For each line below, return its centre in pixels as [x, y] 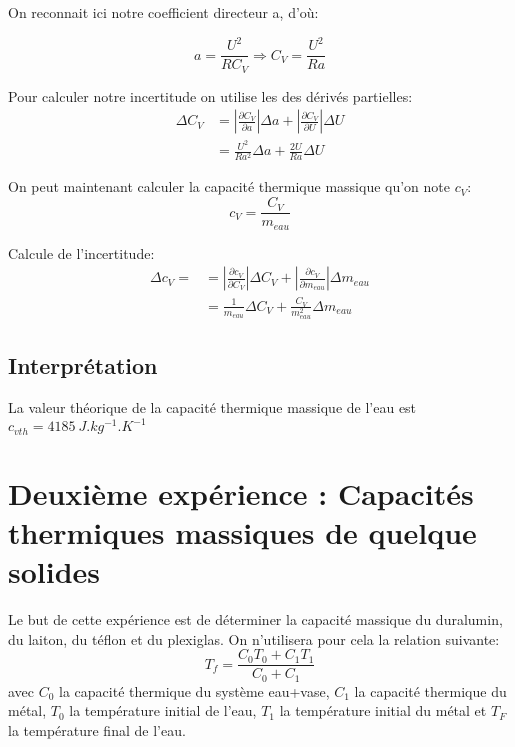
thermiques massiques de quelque [242, 531]
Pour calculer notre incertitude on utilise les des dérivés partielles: [210, 95]
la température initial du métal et [383, 710]
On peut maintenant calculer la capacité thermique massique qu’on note [229, 186]
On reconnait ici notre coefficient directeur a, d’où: [163, 12]
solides [54, 571]
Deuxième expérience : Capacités [241, 492]
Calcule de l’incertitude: [81, 252]
